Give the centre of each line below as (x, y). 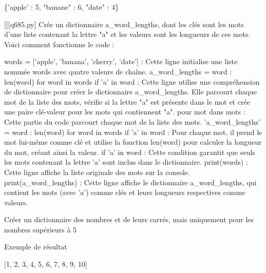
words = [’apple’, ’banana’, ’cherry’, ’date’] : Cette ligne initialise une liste (121, 61)
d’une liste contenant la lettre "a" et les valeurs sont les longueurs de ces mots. (127, 34)
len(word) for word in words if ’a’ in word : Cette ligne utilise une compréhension (132, 81)
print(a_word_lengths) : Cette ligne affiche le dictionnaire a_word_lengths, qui (130, 182)
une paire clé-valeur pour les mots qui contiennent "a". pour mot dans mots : (125, 112)
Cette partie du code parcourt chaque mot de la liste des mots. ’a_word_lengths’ (132, 121)
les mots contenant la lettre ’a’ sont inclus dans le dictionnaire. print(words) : (126, 162)
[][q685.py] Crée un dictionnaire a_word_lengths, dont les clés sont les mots (124, 24)
